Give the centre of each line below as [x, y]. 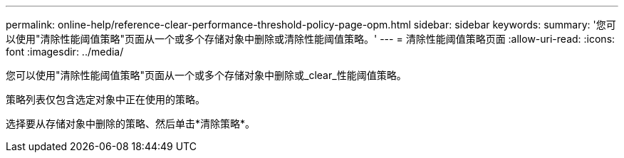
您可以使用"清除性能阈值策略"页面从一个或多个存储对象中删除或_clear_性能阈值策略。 [206, 75]
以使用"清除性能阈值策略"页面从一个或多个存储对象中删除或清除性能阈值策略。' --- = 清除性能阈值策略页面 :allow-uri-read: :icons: [311, 39]
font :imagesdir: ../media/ [65, 52]
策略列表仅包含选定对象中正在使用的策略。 [105, 99]
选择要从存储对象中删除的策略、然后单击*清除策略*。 [131, 123]
